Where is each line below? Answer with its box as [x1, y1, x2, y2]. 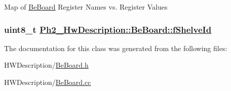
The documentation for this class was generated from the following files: [4, 42, 227, 53]
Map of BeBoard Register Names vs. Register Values [4, 2, 168, 12]
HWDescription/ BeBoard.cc [4, 77, 91, 87]
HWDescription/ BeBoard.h [4, 60, 89, 70]
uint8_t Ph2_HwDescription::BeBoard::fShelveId [4, 23, 212, 35]
